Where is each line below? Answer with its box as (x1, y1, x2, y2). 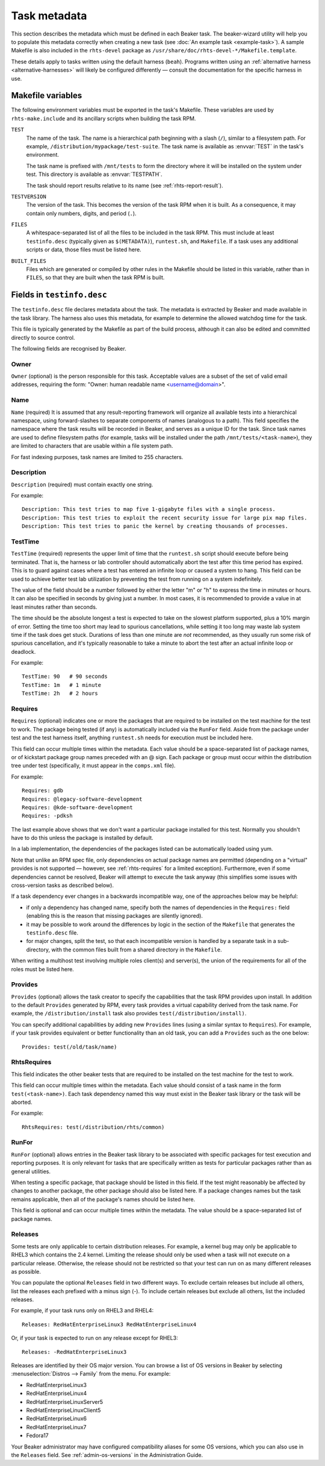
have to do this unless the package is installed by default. (11, 835, 153, 842)
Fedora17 (26, 1432, 49, 1439)
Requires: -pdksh (22, 812, 73, 819)
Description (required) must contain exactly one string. (11, 481, 153, 488)
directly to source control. (11, 334, 75, 341)
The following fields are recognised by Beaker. (11, 345, 126, 352)
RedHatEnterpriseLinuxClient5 (26, 1406, 101, 1414)
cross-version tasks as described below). (11, 882, 114, 889)
